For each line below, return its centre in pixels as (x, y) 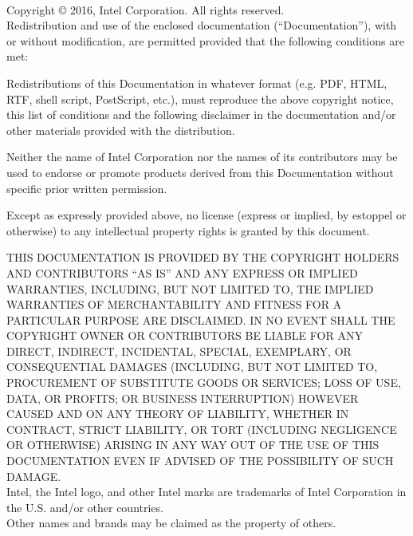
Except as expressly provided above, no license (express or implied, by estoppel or (206, 215)
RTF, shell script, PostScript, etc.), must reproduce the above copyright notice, (200, 99)
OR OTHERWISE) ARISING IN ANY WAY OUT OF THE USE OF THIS (193, 445)
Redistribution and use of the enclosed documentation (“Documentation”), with (202, 25)
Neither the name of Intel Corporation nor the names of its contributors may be (202, 157)
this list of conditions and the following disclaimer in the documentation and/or (201, 114)
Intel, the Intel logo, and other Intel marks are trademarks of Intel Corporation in (206, 492)
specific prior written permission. (87, 188)
